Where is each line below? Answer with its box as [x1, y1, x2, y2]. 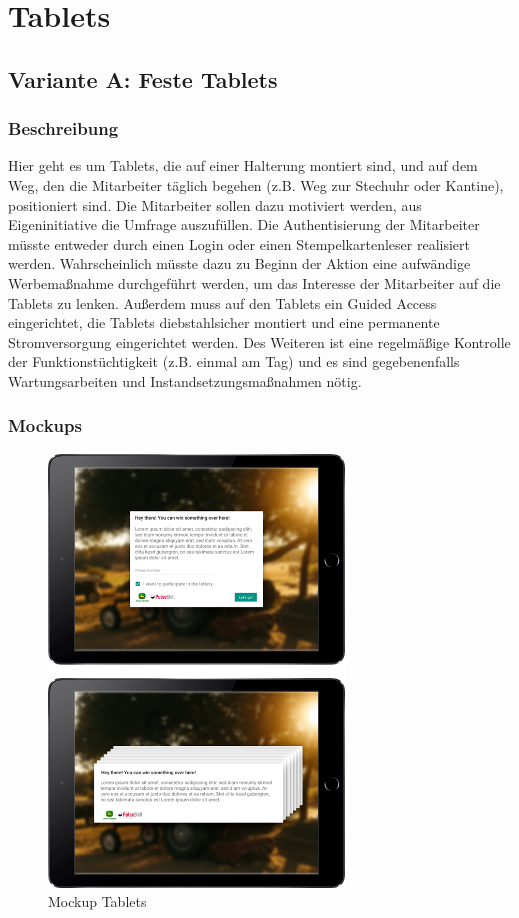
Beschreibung [8, 116, 119, 141]
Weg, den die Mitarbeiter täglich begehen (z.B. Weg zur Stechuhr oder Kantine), [8, 174, 504, 195]
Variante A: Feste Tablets [8, 63, 278, 94]
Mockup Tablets [48, 891, 147, 912]
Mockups [8, 413, 82, 438]
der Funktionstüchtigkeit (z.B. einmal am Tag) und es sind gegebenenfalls [8, 351, 460, 372]
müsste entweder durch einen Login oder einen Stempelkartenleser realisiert [8, 233, 470, 254]
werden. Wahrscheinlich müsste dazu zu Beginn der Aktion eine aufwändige [8, 253, 471, 274]
